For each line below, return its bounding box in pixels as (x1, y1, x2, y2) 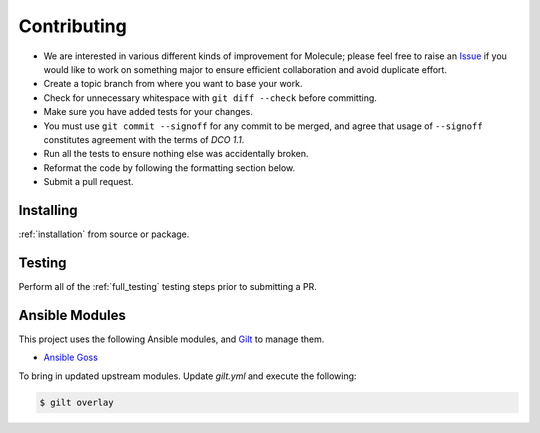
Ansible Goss (43, 351, 99, 364)
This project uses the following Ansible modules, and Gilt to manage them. (18, 333, 325, 345)
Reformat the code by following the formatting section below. (43, 161, 296, 174)
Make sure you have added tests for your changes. (43, 106, 254, 118)
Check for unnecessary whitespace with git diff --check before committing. (43, 91, 377, 104)
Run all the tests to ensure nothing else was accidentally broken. (43, 148, 309, 160)
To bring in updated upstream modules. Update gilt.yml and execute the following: (18, 370, 357, 382)
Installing (18, 201, 79, 219)
